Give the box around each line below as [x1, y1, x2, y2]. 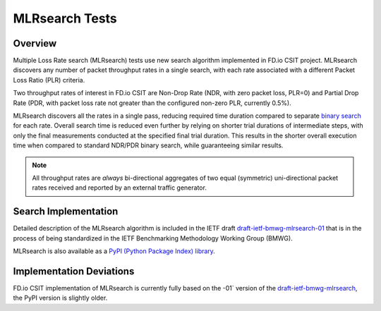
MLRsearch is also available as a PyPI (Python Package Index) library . [13, 247, 215, 255]
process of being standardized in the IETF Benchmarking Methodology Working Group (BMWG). [13, 233, 293, 243]
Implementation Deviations [13, 265, 135, 277]
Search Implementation [13, 205, 119, 218]
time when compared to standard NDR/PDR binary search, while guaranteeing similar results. [13, 141, 284, 150]
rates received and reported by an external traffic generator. [32, 183, 207, 192]
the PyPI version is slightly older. [13, 293, 108, 303]
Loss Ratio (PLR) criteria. [13, 75, 85, 84]
